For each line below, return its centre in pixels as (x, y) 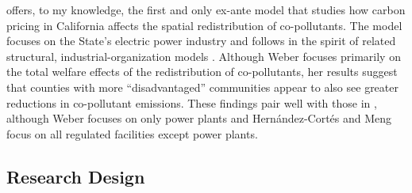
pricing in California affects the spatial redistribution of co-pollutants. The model (204, 25)
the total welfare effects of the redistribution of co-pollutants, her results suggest (202, 72)
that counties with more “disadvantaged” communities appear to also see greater (202, 87)
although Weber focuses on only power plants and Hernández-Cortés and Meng (199, 118)
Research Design (76, 176)
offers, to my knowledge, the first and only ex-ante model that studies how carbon (206, 9)
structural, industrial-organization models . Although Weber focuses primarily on (204, 56)
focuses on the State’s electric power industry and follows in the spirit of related (201, 41)
